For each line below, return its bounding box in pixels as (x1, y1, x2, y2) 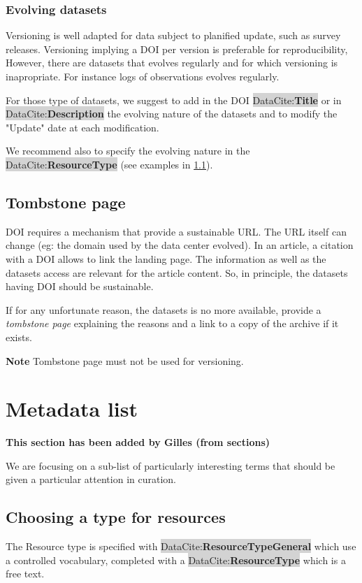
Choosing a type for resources (6, 506, 226, 528)
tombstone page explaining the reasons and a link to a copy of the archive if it (6, 316, 339, 331)
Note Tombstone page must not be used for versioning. (6, 353, 244, 368)
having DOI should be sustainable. (6, 279, 154, 294)
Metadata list (6, 394, 138, 423)
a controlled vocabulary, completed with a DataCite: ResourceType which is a (6, 552, 346, 567)
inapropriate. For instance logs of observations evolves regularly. (6, 69, 280, 83)
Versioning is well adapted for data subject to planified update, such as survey (6, 28, 341, 43)
